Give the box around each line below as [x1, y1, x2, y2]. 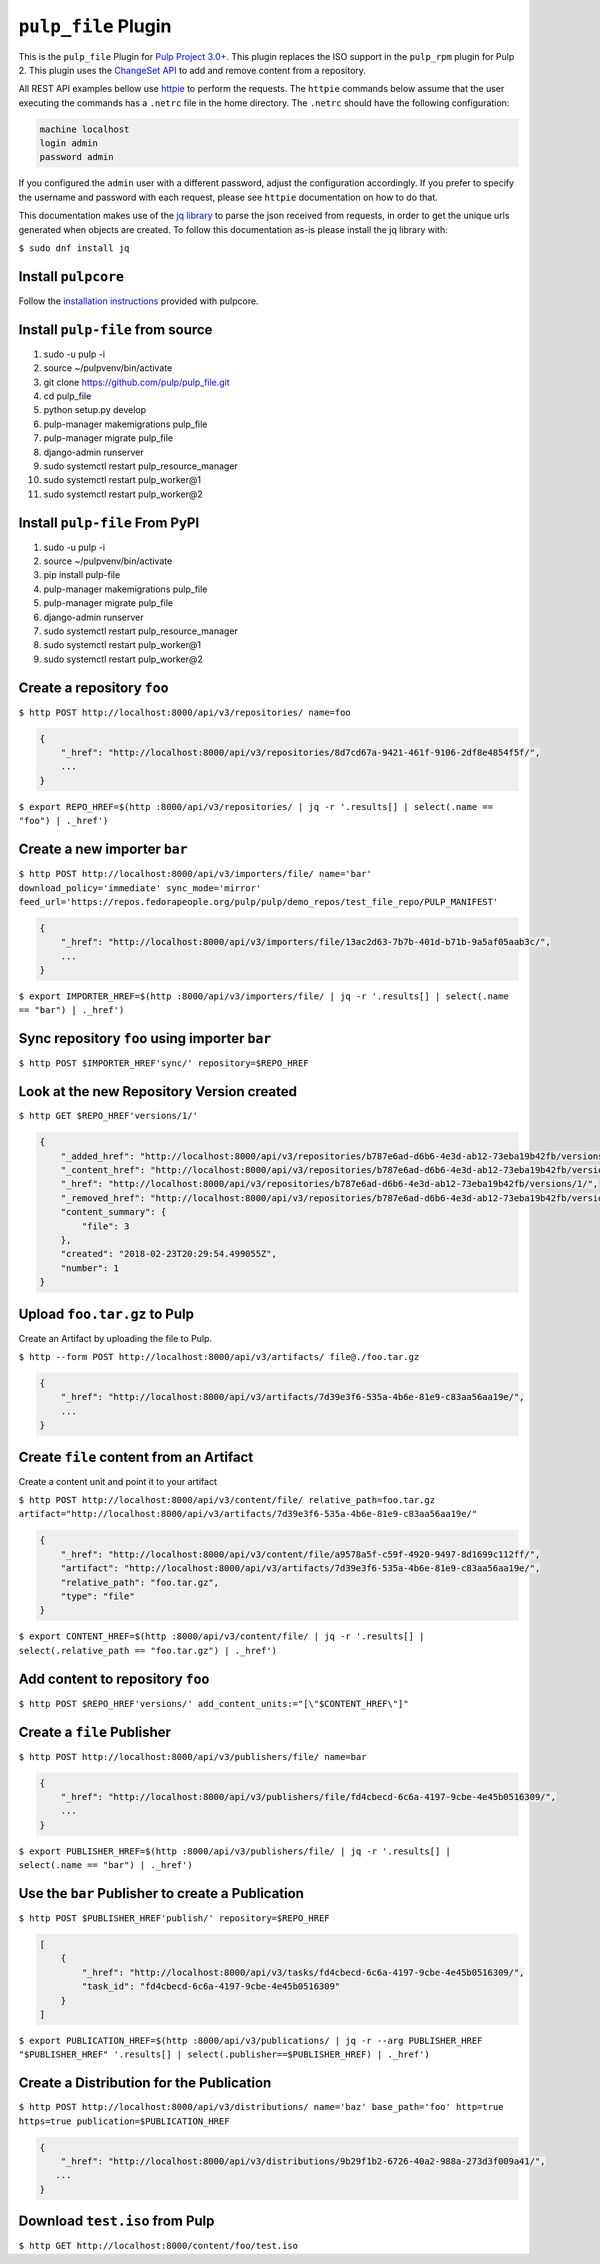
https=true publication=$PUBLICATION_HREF [18, 2115, 230, 2127]
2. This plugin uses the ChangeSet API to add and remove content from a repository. [18, 64, 367, 76]
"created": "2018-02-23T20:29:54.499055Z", [60, 1248, 277, 1260]
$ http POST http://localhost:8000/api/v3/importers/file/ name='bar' [18, 868, 372, 880]
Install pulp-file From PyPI [18, 514, 200, 531]
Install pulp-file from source [18, 321, 213, 338]
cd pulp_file [43, 390, 92, 402]
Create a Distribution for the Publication [18, 2075, 272, 2092]
